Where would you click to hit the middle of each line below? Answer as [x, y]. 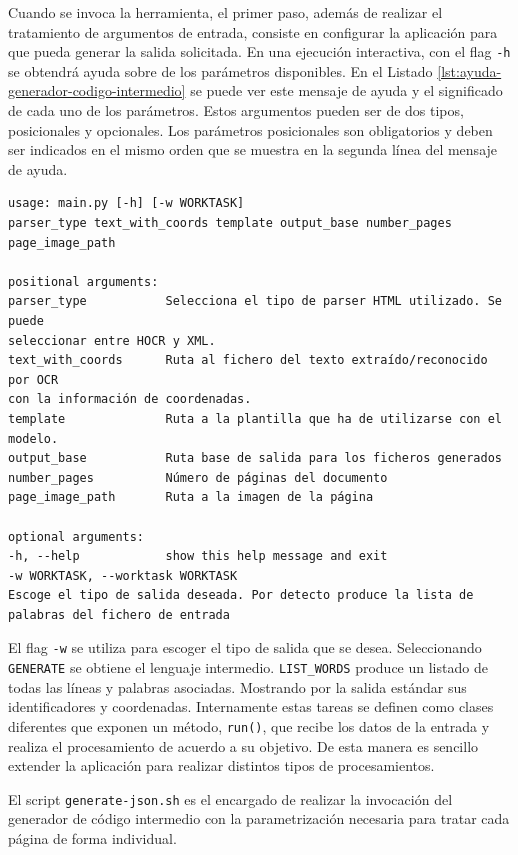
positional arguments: [83, 281]
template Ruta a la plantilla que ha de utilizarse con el [255, 418]
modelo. [33, 438]
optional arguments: [76, 536]
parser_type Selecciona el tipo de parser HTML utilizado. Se [255, 301]
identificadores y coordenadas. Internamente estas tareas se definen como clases [251, 706]
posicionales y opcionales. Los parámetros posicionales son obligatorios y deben [250, 129]
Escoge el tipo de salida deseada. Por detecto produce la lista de [241, 595]
